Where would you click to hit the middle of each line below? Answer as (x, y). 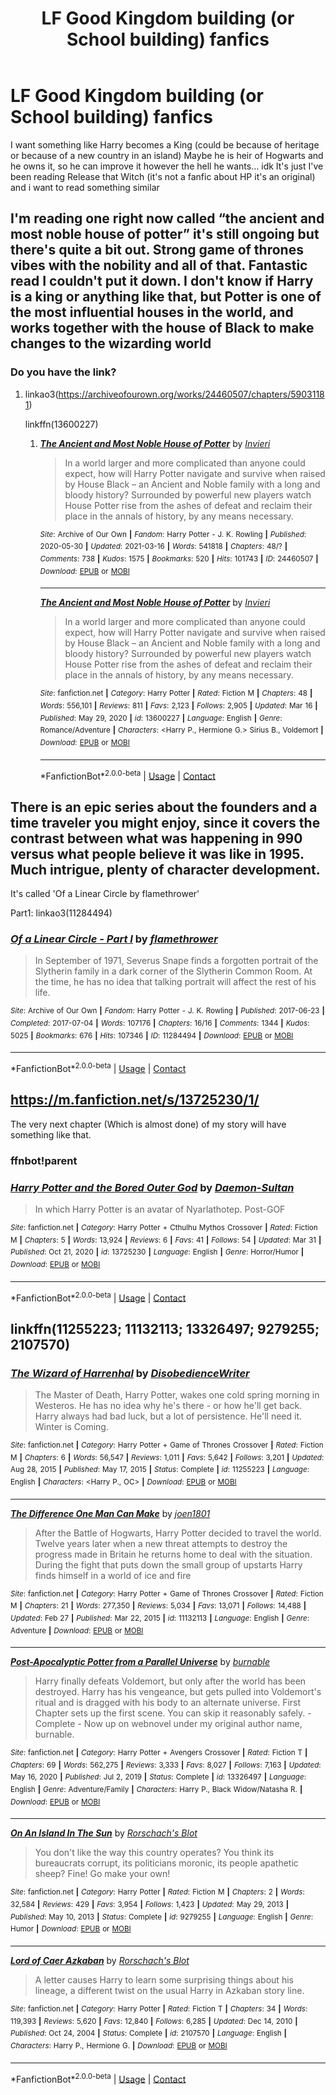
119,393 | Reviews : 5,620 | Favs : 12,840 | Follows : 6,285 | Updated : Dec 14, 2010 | (154, 2021)
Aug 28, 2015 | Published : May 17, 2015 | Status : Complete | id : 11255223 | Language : (160, 1470)
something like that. (51, 1134)
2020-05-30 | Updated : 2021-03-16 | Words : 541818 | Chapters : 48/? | (163, 547)
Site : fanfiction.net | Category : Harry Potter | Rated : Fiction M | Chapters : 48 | (176, 693)
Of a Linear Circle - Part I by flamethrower (114, 939)
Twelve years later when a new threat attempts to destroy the (161, 1543)
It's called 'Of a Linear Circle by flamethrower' (105, 893)
